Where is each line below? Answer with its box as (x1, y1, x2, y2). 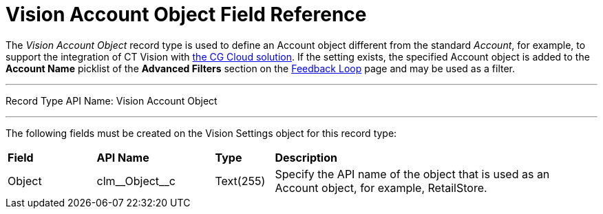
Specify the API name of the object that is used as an (275, 167, 550, 181)
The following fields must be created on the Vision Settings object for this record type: (6, 127, 397, 139)
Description (275, 150, 337, 164)
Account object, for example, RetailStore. (275, 180, 487, 195)
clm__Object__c (96, 173, 176, 188)
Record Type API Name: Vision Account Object (6, 94, 218, 107)
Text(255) (215, 173, 266, 188)
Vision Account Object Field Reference (6, 3, 367, 26)
